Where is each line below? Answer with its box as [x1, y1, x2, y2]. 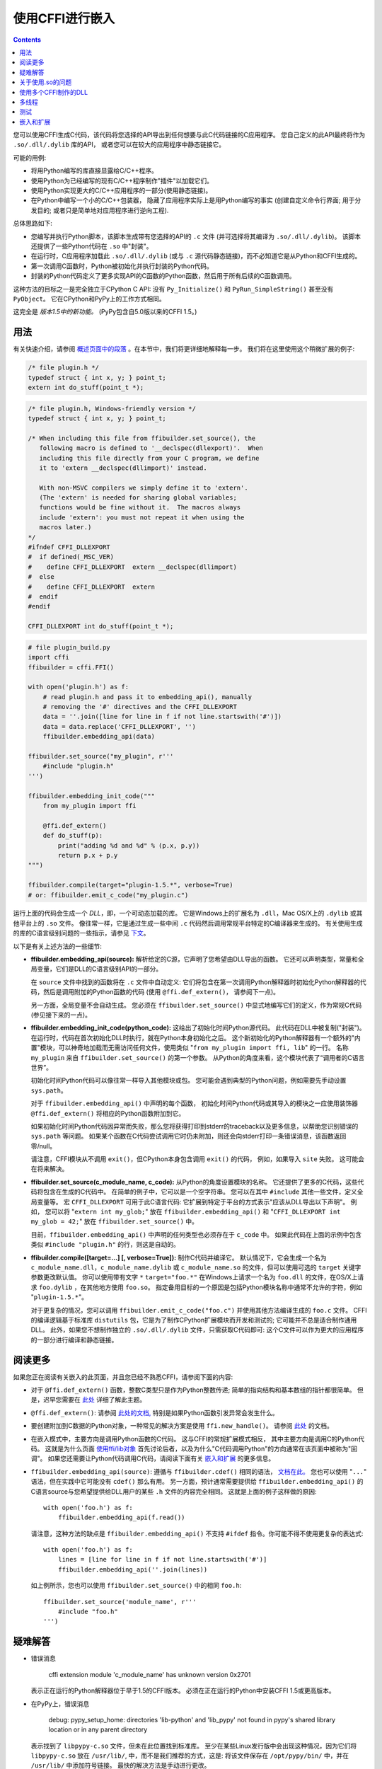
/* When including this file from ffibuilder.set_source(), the [28, 434, 256, 442]
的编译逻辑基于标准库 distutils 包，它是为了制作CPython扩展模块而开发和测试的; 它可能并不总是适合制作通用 [30, 1315, 357, 1324]
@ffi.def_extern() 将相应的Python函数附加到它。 [30, 1109, 185, 1117]
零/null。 [30, 1141, 57, 1150]
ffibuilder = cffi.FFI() [28, 663, 115, 672]
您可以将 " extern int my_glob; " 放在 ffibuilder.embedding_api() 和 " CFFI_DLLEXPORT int [45, 1207, 341, 1216]
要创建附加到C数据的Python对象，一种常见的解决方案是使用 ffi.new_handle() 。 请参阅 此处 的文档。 [30, 1422, 334, 1430]
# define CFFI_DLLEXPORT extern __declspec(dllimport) [28, 563, 237, 571]
